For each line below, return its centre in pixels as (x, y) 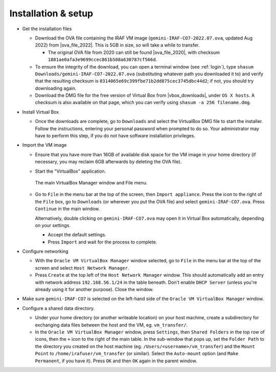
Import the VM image (44, 145)
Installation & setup (51, 13)
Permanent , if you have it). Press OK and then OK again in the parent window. (116, 361)
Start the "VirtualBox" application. (71, 171)
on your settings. (53, 225)
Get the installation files (47, 29)
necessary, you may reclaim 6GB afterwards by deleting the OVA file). (108, 162)
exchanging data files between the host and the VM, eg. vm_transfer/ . (111, 325)
